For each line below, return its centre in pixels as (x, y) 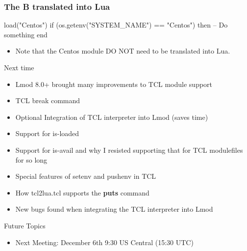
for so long (31, 159)
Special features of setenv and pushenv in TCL (86, 176)
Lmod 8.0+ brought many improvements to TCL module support (114, 84)
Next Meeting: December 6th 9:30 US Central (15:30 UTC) (104, 242)
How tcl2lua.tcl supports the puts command (82, 192)
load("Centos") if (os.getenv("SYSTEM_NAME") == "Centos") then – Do (116, 25)
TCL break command (48, 100)
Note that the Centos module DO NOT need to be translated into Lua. (123, 51)
